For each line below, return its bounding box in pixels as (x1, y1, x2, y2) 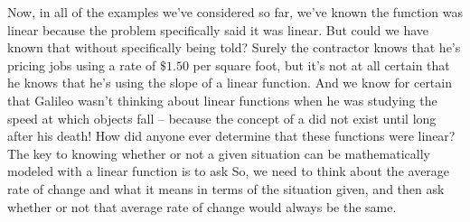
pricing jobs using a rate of (7, 55, 156, 74)
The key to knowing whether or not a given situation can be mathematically (7, 143, 430, 162)
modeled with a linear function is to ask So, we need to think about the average (7, 162, 450, 180)
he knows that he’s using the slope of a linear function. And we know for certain (7, 73, 452, 92)
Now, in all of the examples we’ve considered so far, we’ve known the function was (7, 3, 463, 21)
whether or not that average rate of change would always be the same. (7, 197, 397, 216)
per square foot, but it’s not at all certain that (193, 55, 450, 74)
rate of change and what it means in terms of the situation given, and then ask (7, 179, 445, 198)
